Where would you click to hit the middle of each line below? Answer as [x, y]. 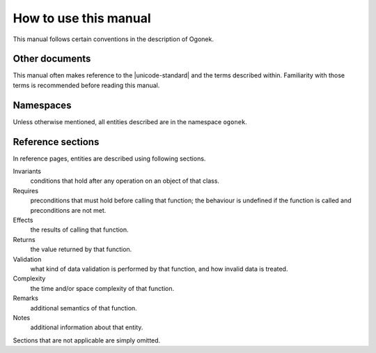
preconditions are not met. [68, 210]
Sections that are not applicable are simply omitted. [87, 340]
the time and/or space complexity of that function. [102, 288]
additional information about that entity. [87, 327]
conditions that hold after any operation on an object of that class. [125, 181]
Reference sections [56, 142]
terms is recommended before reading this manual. [86, 85]
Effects [23, 220]
